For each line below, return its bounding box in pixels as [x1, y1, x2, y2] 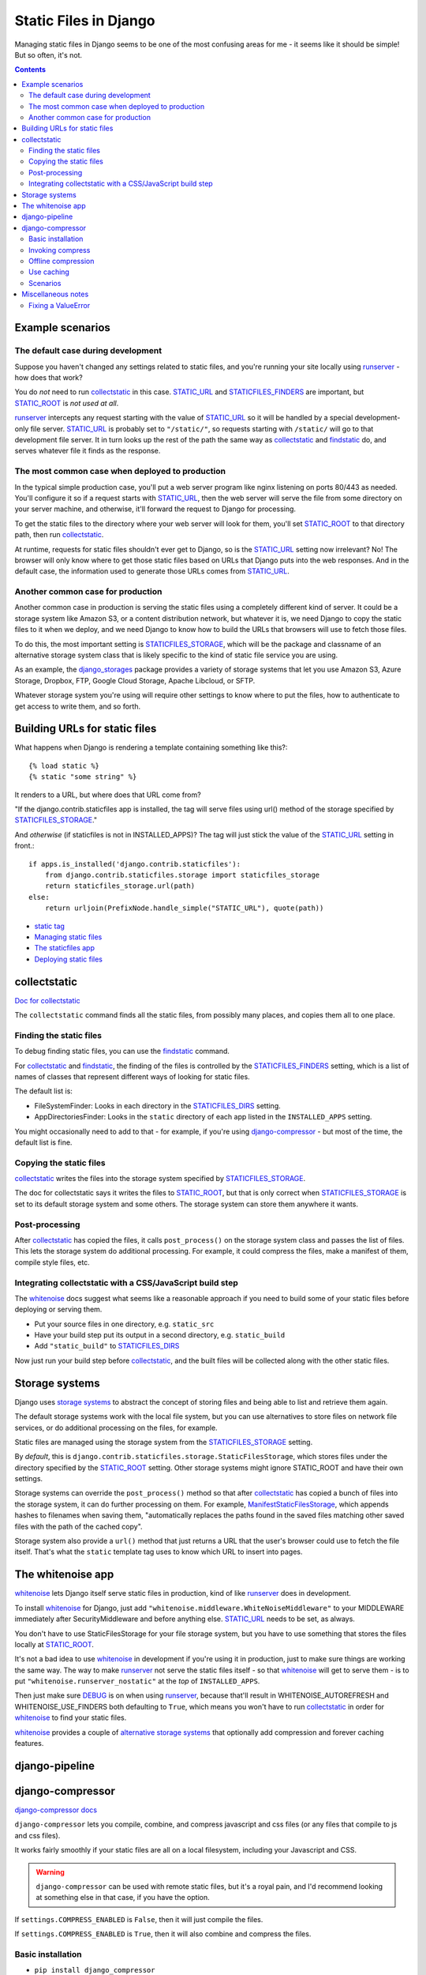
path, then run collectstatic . [14, 530, 104, 540]
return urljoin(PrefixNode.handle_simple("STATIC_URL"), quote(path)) [44, 904, 324, 912]
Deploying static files [34, 954, 103, 964]
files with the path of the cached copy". [14, 1522, 143, 1531]
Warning [35, 1867, 65, 1876]
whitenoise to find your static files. [14, 1713, 127, 1722]
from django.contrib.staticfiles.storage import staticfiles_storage [44, 870, 320, 879]
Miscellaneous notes [21, 289, 89, 299]
